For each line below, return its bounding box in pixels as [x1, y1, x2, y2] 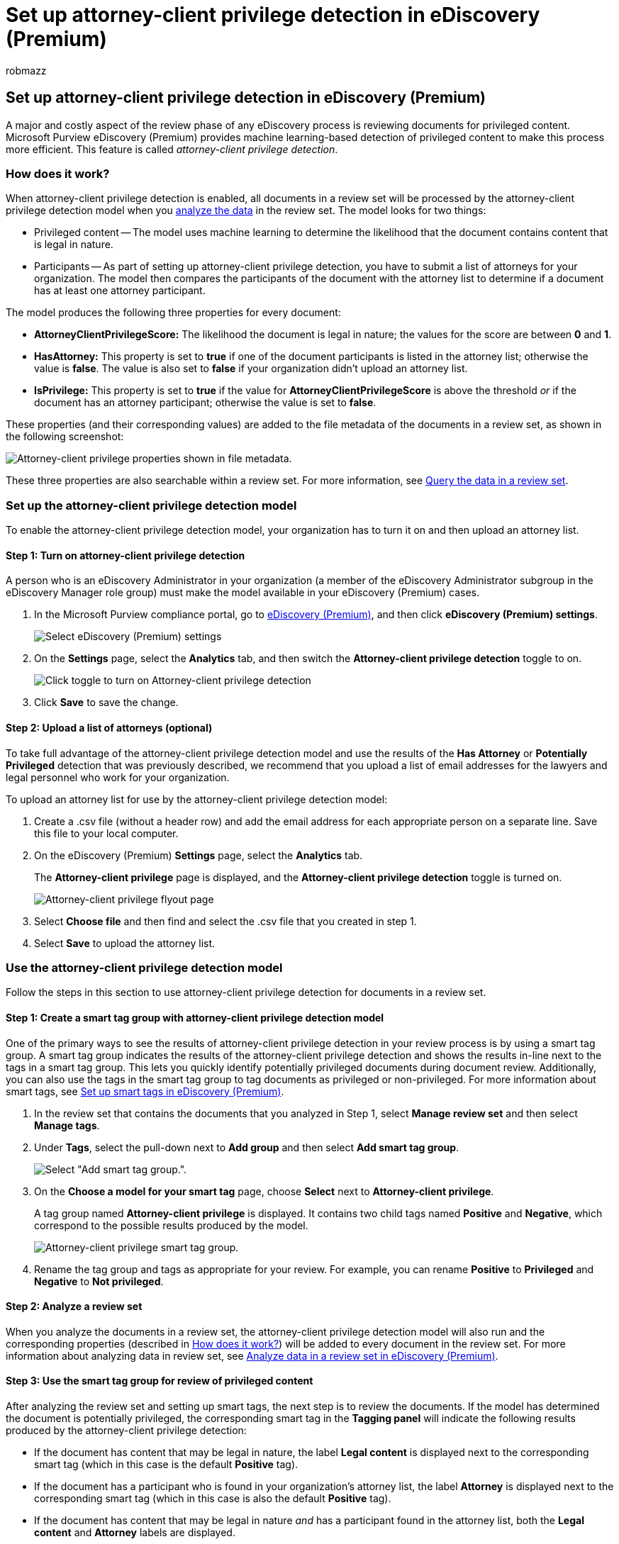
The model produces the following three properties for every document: [6, 306, 341, 319]
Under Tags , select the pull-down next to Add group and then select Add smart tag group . [34, 1141, 459, 1153]
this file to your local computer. [34, 827, 179, 839]
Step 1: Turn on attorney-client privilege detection [6, 549, 245, 561]
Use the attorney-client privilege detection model [6, 960, 283, 975]
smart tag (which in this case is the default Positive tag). [34, 1458, 299, 1470]
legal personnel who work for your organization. [6, 771, 230, 783]
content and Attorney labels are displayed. [34, 1526, 235, 1538]
